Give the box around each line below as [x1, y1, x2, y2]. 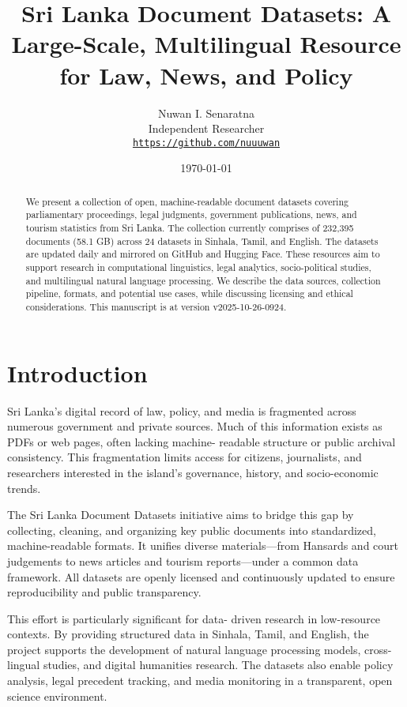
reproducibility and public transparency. [7, 584, 202, 600]
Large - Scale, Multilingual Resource [11, 28, 401, 60]
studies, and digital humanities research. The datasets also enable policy [43, 656, 394, 673]
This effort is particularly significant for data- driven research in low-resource [7, 610, 381, 626]
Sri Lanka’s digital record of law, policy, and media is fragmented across [7, 402, 356, 419]
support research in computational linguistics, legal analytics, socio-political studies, [25, 261, 371, 274]
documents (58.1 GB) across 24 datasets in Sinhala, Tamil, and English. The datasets [25, 234, 379, 247]
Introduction [7, 356, 148, 389]
